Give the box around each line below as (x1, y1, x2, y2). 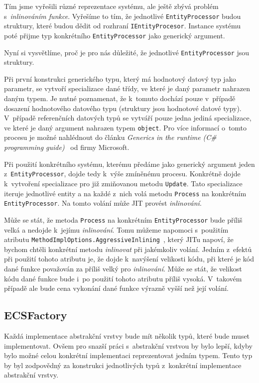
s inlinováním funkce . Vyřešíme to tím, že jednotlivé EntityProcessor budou (4, 10, 241, 21)
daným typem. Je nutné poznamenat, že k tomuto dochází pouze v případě (4, 93, 236, 103)
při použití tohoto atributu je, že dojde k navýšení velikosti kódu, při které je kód (4, 254, 255, 264)
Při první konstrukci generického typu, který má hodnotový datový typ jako (4, 73, 236, 84)
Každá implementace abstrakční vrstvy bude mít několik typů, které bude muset (4, 330, 250, 341)
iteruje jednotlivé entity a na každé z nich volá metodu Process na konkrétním (4, 188, 247, 198)
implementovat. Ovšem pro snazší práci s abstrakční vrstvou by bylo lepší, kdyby (4, 340, 253, 351)
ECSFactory (4, 307, 67, 323)
